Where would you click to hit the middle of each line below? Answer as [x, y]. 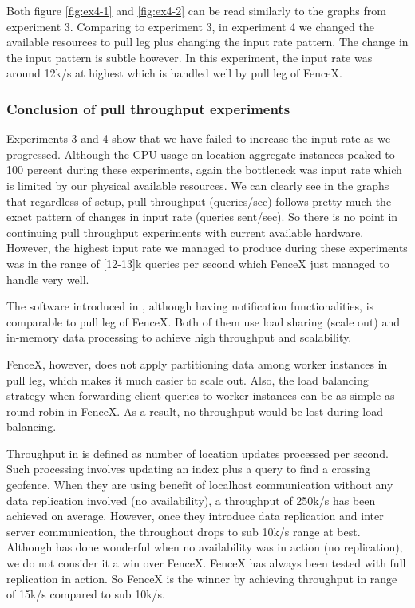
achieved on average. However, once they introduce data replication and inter [195, 516]
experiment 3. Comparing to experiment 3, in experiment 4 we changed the [190, 26]
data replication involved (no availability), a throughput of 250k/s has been [191, 500]
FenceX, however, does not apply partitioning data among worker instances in [197, 363]
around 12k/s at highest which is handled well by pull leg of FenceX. [174, 73]
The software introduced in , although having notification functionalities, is [190, 306]
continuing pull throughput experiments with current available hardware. [185, 232]
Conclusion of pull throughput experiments [148, 108]
